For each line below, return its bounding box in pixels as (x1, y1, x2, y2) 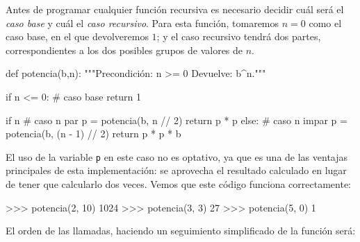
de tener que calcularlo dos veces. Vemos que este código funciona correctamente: (6, 177, 351, 191)
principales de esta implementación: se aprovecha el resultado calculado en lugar (6, 163, 347, 178)
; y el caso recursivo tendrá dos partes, (156, 29, 321, 44)
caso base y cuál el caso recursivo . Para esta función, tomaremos (6, 15, 279, 30)
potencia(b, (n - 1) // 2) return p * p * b (6, 126, 181, 141)
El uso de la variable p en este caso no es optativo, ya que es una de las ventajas (6, 149, 348, 164)
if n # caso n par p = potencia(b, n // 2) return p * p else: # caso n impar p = (6, 112, 347, 127)
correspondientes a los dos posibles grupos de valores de (6, 42, 243, 57)
